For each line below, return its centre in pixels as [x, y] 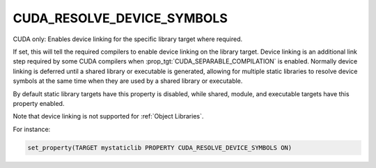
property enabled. [39, 103]
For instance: [32, 129]
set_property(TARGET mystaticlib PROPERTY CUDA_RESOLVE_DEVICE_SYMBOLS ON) [160, 147]
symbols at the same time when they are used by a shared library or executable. [128, 81]
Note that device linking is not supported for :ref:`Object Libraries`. [108, 116]
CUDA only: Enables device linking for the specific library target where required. [128, 39]
